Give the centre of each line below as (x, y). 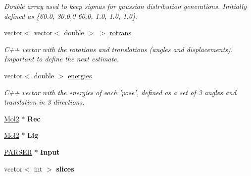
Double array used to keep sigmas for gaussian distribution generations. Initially (125, 6)
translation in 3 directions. (44, 102)
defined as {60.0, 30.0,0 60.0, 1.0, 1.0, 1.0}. (71, 16)
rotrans (120, 32)
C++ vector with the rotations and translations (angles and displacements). (119, 49)
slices (65, 168)
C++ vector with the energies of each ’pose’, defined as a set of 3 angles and (120, 92)
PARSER (18, 151)
